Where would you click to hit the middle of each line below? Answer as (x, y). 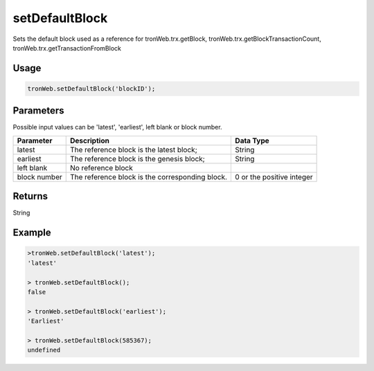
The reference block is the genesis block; (137, 159)
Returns (30, 196)
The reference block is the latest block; (133, 150)
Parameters (38, 111)
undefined (44, 350)
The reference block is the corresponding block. (149, 177)
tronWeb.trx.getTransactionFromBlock (67, 48)
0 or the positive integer (274, 177)
